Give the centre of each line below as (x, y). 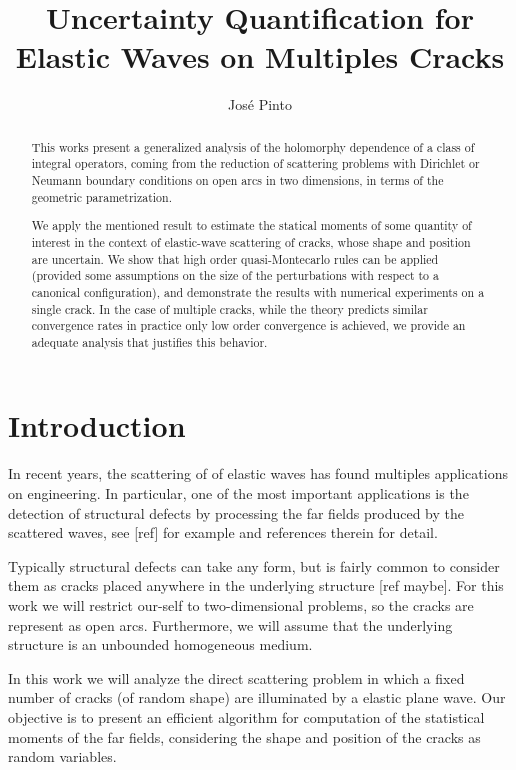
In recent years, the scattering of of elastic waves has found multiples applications (258, 473)
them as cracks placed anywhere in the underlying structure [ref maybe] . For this (256, 585)
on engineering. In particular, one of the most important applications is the (238, 493)
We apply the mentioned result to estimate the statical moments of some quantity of (251, 225)
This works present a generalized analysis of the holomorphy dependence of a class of (253, 146)
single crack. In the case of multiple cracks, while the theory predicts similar (229, 308)
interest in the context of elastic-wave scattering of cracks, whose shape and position (251, 241)
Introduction (97, 425)
